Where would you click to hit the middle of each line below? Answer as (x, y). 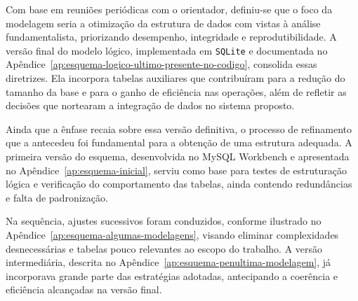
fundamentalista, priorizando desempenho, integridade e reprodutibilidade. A (171, 37)
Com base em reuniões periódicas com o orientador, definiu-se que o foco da (169, 9)
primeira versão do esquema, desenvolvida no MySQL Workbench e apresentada (178, 156)
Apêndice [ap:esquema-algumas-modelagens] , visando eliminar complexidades (172, 234)
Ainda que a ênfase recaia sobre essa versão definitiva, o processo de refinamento (179, 128)
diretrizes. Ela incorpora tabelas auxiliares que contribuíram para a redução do (175, 78)
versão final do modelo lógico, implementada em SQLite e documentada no (167, 50)
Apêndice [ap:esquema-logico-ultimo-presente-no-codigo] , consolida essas (161, 64)
